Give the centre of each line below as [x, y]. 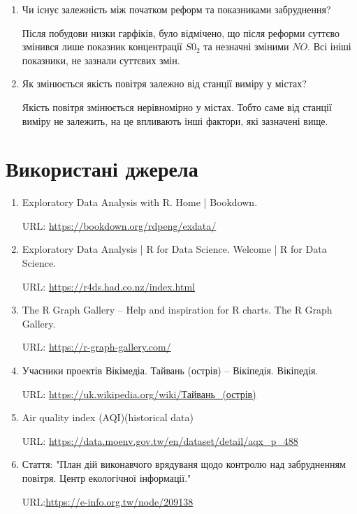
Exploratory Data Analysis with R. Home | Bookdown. [140, 202]
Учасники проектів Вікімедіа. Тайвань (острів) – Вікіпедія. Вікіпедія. [170, 370]
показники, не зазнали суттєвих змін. [101, 60]
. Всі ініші [329, 46]
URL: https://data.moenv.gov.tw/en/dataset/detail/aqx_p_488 [160, 440]
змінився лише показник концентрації [102, 46]
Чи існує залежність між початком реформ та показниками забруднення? [176, 9]
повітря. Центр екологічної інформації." [107, 478]
